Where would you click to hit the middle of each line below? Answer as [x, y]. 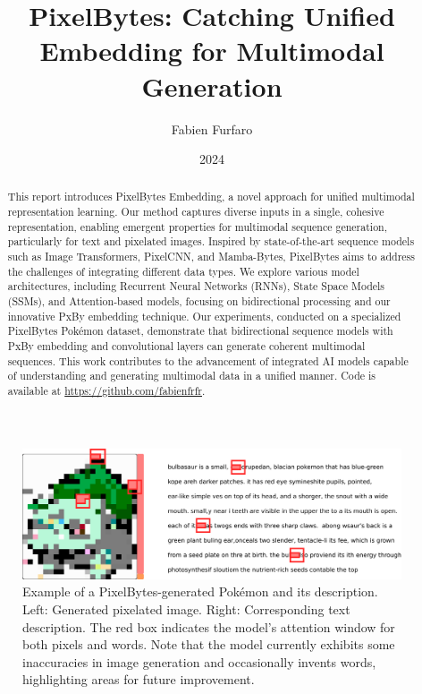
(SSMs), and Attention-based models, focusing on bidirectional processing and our [199, 301]
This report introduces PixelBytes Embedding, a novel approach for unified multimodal [211, 197]
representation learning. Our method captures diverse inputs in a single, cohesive [196, 212]
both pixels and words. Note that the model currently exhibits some [209, 644]
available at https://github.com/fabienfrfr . [106, 391]
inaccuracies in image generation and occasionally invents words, [199, 661]
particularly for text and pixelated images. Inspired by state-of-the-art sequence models [211, 241]
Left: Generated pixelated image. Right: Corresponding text [186, 609]
